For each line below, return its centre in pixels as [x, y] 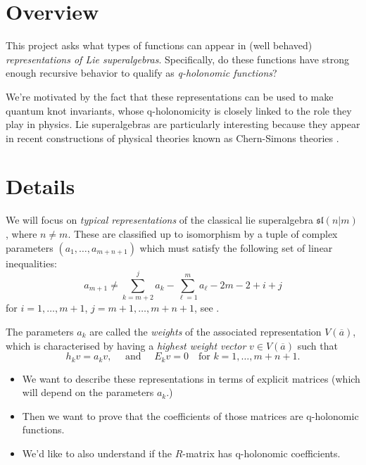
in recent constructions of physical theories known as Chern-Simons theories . [172, 138]
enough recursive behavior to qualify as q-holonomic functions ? [141, 73]
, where [21, 234]
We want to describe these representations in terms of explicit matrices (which [191, 378]
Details [40, 186]
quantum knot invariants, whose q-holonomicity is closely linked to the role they [179, 110]
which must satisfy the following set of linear [236, 247]
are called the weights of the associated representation [206, 331]
